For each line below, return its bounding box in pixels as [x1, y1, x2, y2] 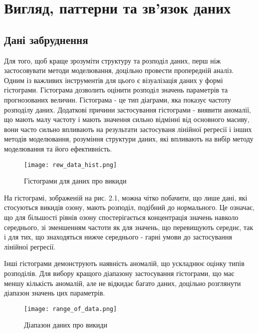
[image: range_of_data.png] [24, 305, 117, 312]
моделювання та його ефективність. [4, 143, 112, 153]
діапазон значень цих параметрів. [4, 287, 105, 298]
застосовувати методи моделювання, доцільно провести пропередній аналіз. [4, 65, 234, 75]
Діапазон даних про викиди [24, 319, 107, 330]
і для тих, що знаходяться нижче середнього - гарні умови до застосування [4, 231, 232, 242]
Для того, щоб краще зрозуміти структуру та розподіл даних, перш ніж [4, 55, 221, 65]
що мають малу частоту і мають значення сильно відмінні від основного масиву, [4, 114, 250, 124]
